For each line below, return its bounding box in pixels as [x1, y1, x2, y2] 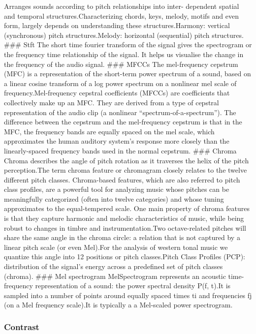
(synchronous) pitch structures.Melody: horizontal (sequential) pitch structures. [4, 30, 244, 40]
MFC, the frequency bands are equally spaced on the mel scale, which [4, 126, 215, 136]
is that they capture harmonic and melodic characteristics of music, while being [4, 213, 244, 223]
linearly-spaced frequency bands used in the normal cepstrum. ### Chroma [4, 145, 237, 155]
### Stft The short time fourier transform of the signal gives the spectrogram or [4, 39, 252, 50]
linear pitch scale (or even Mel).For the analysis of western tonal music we [4, 242, 228, 252]
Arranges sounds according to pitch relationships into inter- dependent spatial [4, 1, 239, 11]
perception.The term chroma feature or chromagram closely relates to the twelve [4, 165, 247, 175]
